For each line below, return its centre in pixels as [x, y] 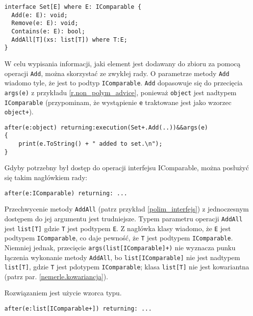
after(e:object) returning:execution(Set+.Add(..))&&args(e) [106, 127]
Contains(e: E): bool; [48, 31]
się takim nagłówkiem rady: [46, 177]
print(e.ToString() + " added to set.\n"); [90, 144]
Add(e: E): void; [39, 15]
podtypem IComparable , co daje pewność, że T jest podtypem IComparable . [119, 238]
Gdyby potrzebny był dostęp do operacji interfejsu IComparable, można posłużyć [127, 168]
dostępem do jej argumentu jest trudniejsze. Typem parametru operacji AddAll [124, 218]
